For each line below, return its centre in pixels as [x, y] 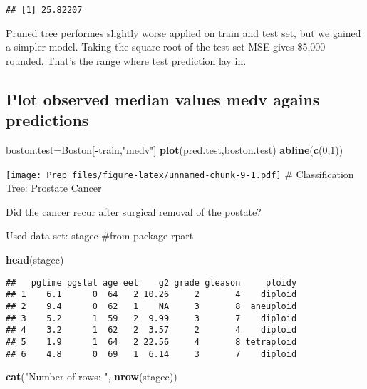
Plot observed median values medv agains [163, 99]
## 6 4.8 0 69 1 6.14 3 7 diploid [151, 354]
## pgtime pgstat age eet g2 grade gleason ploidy [151, 282]
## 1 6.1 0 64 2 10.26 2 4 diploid [151, 295]
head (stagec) [35, 260]
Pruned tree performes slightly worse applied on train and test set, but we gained [183, 32]
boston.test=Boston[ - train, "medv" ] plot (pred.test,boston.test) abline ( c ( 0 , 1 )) [175, 150]
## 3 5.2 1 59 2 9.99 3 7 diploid [151, 318]
